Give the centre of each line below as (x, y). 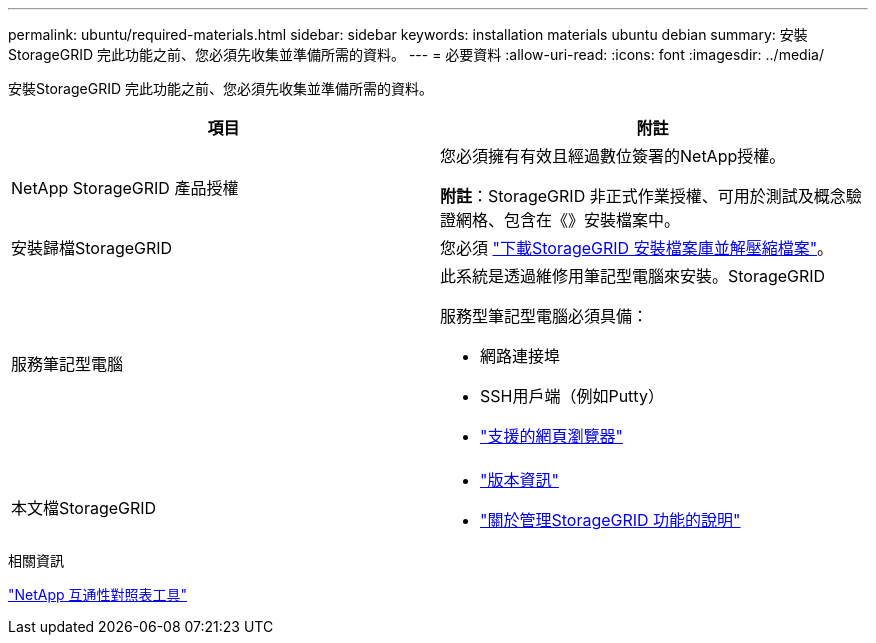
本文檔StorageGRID (84, 508)
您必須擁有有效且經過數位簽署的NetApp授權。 (613, 156)
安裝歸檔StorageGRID (92, 248)
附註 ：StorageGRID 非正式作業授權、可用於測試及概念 (643, 196)
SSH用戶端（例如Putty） (572, 396)
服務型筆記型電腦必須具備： (544, 316)
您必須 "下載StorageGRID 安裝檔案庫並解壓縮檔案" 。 (637, 248)
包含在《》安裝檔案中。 (592, 220)
